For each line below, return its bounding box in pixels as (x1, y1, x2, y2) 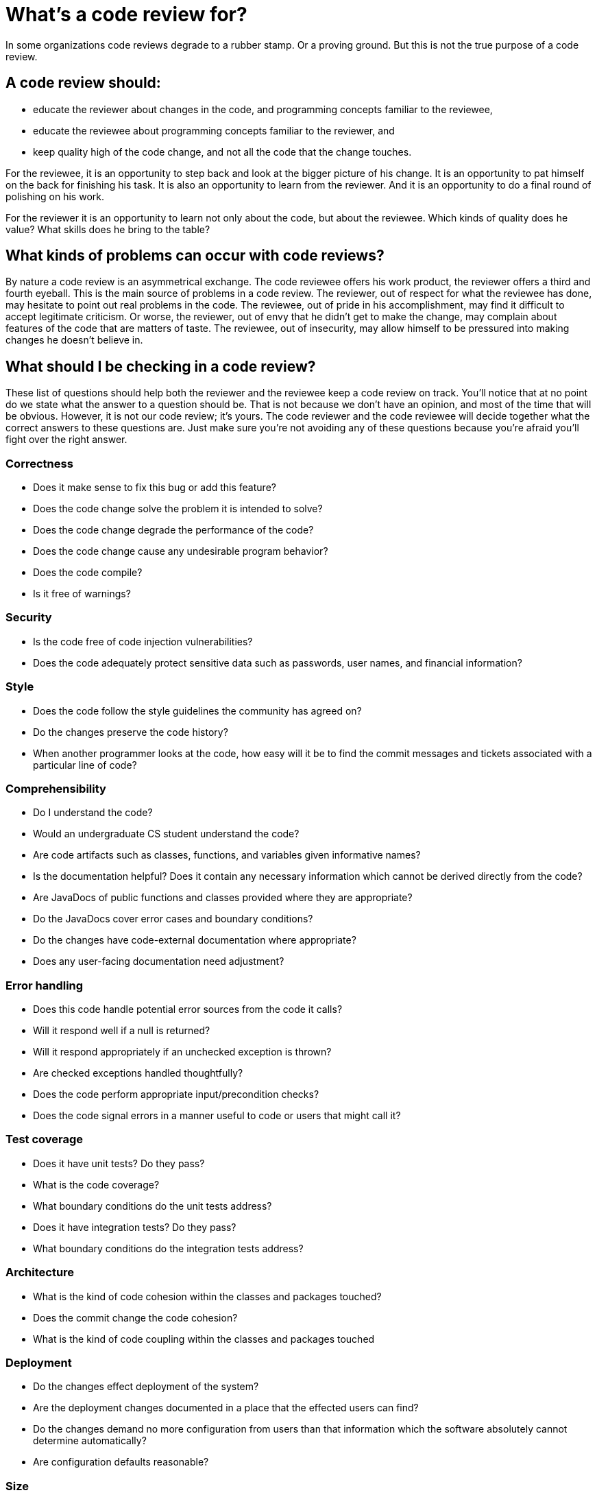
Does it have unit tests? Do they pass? (33, 1157, 205, 1169)
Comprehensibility (5, 781, 106, 796)
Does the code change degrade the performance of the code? (33, 524, 314, 536)
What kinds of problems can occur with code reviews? (5, 247, 385, 265)
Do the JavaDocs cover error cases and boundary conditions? (33, 913, 313, 925)
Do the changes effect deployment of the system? (33, 1380, 259, 1393)
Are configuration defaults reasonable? (33, 1456, 209, 1468)
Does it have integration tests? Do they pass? (33, 1221, 236, 1233)
